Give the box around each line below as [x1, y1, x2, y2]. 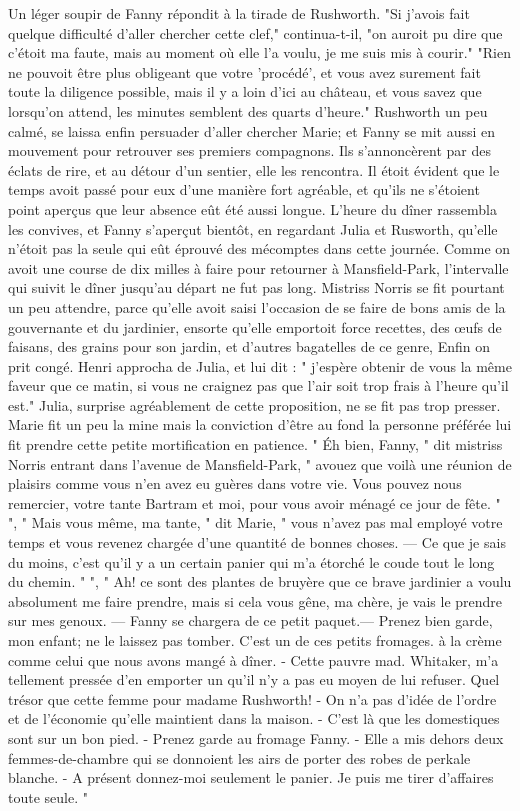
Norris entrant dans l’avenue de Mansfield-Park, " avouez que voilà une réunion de [8, 453, 512, 474]
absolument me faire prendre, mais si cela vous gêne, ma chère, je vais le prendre [8, 590, 503, 611]
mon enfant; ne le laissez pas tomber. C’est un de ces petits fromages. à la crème [8, 630, 502, 650]
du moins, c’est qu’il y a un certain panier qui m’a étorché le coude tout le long [8, 551, 495, 572]
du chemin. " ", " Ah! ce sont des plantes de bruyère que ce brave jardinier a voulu [8, 571, 512, 592]
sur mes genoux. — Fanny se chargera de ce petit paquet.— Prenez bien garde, [8, 610, 493, 631]
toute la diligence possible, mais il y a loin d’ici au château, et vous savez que [8, 81, 482, 102]
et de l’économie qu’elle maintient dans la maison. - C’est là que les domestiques [8, 708, 500, 729]
